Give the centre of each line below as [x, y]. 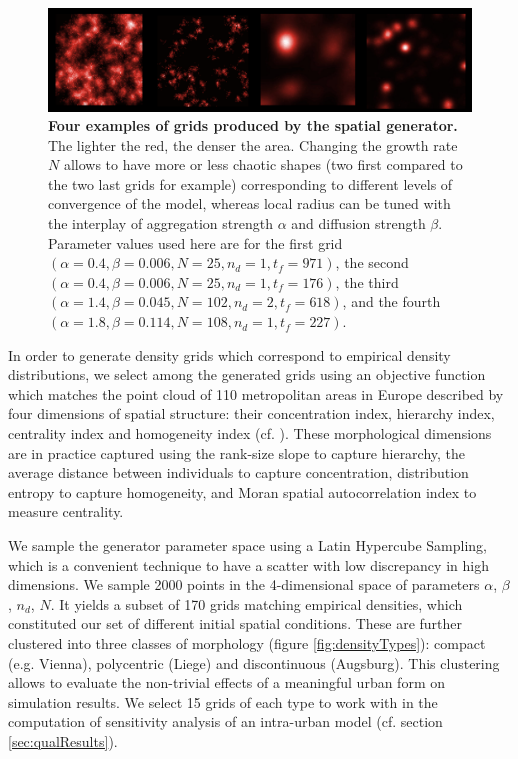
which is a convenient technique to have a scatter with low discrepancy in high [248, 564]
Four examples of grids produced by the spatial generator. [253, 125]
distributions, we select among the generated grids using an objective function [247, 374]
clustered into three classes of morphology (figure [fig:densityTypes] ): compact [247, 642]
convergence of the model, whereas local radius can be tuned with [249, 203]
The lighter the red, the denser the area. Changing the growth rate [253, 144]
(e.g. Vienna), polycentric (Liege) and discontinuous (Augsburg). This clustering [254, 662]
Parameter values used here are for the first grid [195, 242]
